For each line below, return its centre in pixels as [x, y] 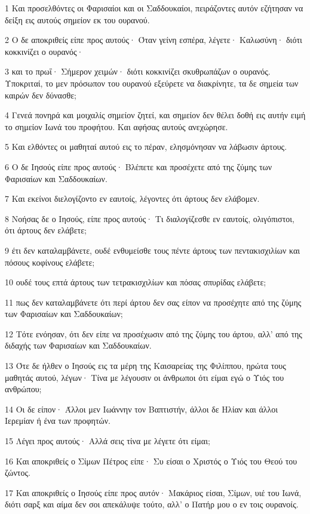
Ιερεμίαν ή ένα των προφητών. [58, 421]
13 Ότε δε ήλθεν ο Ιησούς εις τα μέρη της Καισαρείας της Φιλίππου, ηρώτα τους [145, 366]
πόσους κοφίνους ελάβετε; [50, 262]
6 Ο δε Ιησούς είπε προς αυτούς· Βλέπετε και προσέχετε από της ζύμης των [139, 166]
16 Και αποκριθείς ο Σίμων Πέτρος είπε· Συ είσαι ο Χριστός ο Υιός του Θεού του [151, 461]
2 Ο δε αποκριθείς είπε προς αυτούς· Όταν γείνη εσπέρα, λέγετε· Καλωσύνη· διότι [154, 40]
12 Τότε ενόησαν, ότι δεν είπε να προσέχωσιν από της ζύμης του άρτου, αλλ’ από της [154, 333]
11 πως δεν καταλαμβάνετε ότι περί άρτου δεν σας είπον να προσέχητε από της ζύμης [153, 302]
